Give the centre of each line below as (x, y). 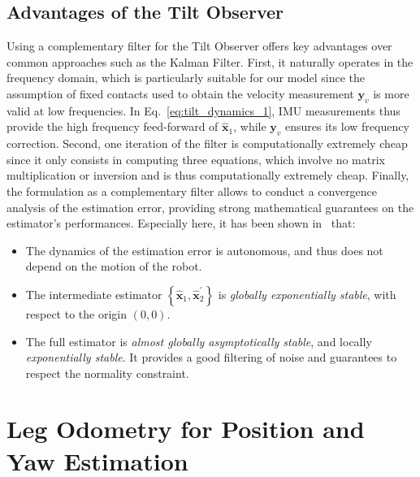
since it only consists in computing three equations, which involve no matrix (196, 159)
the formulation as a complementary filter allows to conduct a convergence (192, 191)
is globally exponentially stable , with (307, 294)
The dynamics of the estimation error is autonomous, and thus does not (204, 250)
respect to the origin (76, 313)
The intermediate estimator (94, 294)
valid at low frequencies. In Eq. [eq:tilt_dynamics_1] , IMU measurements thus (204, 110)
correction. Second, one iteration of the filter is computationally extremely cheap (207, 143)
